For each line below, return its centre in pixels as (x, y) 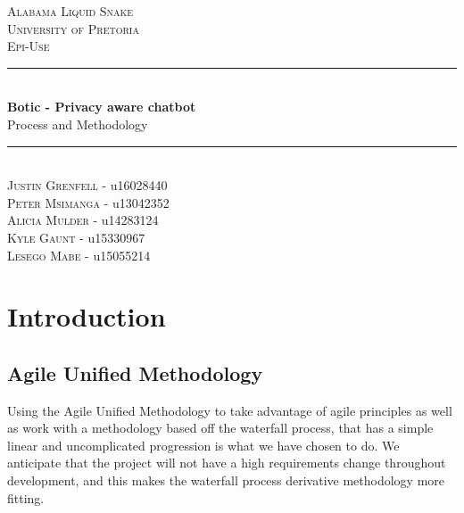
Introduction (87, 316)
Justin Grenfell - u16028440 (87, 185)
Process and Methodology (78, 124)
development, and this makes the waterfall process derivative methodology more (226, 480)
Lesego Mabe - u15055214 (79, 255)
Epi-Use (29, 46)
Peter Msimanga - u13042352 (88, 202)
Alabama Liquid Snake (70, 11)
